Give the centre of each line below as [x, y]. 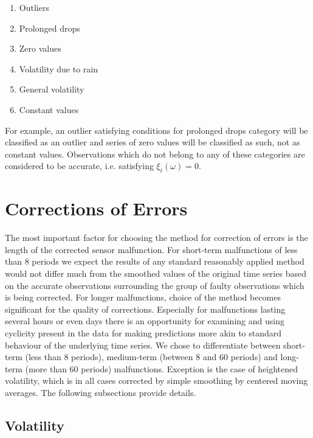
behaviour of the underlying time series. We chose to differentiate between [143, 345]
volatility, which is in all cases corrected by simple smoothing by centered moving [156, 381]
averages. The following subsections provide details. [101, 392]
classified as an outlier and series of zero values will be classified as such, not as [153, 142]
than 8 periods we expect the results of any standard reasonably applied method [155, 261]
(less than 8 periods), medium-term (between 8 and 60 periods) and [151, 357]
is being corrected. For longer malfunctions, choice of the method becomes [143, 297]
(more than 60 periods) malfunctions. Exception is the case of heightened [162, 368]
